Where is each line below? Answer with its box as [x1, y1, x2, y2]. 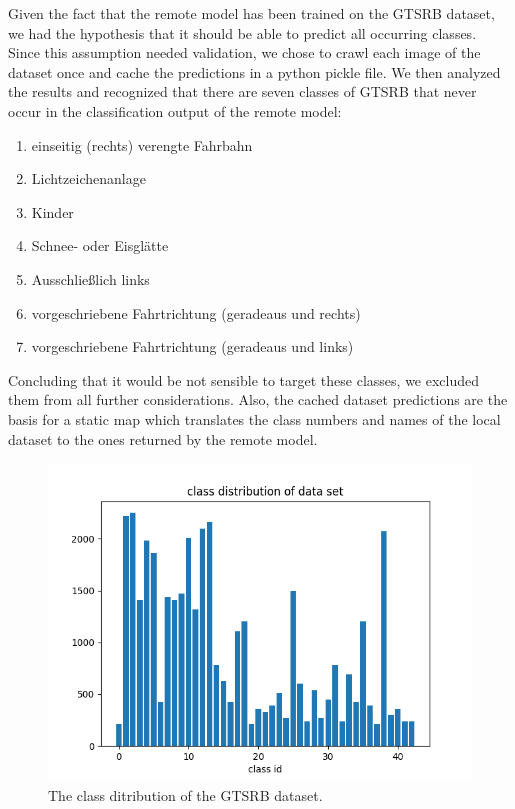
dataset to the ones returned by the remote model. [8, 428, 318, 449]
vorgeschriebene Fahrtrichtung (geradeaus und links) [31, 336, 354, 357]
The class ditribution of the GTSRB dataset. [48, 784, 323, 805]
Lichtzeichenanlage [31, 168, 146, 189]
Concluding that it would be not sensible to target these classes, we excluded [8, 369, 480, 390]
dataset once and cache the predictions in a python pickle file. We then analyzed [8, 61, 501, 82]
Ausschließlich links [31, 268, 150, 289]
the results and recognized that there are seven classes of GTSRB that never [8, 81, 477, 102]
